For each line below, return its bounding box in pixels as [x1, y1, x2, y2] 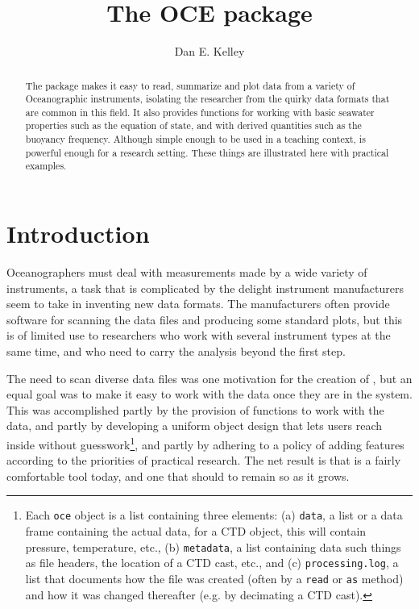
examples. [25, 159, 67, 173]
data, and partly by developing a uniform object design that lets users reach [6, 417, 382, 434]
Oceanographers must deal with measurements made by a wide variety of [6, 264, 367, 281]
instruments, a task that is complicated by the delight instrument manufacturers [6, 279, 404, 296]
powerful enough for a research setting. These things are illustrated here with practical [25, 145, 389, 159]
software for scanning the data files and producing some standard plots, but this [6, 311, 403, 327]
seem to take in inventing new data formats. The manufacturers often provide [6, 295, 390, 312]
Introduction [6, 217, 150, 250]
